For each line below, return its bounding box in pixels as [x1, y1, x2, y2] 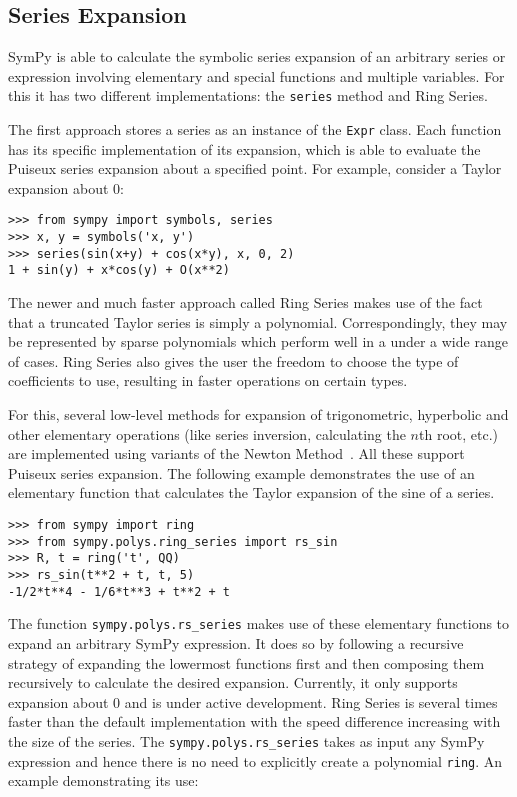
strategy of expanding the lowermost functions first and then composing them [8, 652, 485, 673]
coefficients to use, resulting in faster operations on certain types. [8, 370, 408, 391]
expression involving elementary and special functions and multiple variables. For [8, 65, 505, 86]
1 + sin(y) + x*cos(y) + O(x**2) [8, 263, 230, 278]
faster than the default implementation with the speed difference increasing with [8, 711, 501, 732]
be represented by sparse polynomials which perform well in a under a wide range [8, 331, 508, 352]
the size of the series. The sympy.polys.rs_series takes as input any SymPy [8, 730, 485, 751]
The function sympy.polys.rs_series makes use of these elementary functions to [8, 613, 510, 634]
